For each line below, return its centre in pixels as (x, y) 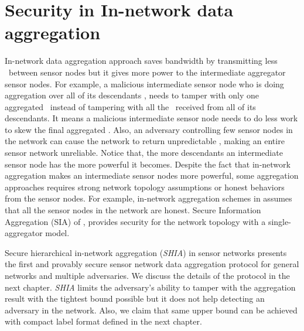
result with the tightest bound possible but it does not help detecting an (135, 298)
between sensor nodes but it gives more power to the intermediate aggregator (147, 72)
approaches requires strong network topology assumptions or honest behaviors (145, 187)
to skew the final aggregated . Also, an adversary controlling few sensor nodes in (149, 129)
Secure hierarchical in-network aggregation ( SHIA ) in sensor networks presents (146, 252)
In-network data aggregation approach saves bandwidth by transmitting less (141, 61)
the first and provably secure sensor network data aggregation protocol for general (152, 264)
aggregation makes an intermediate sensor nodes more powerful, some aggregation (152, 175)
